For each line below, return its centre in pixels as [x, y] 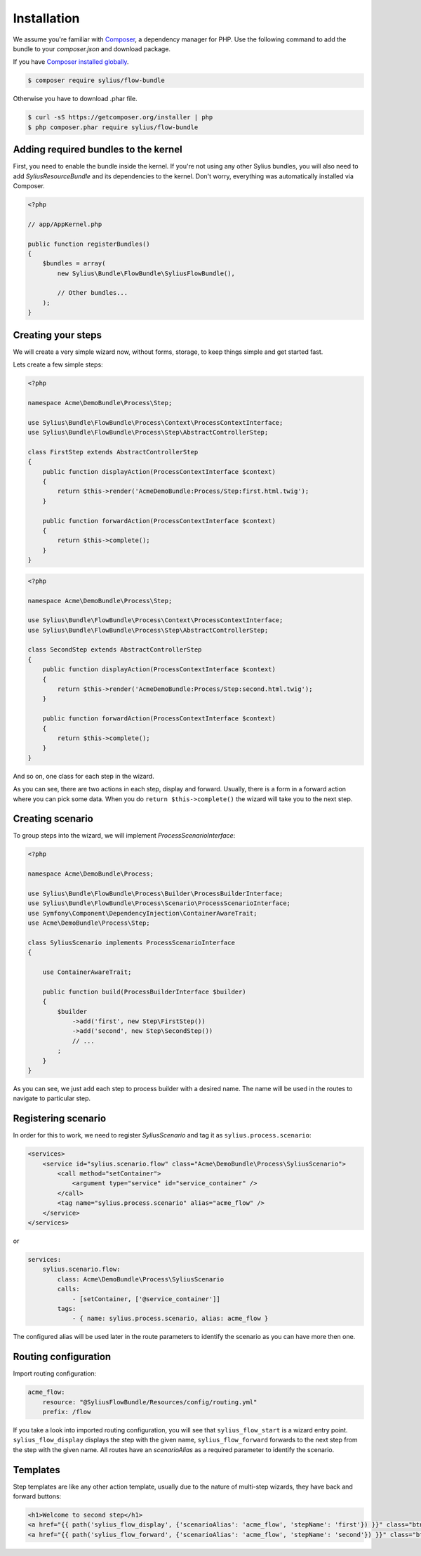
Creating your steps [57, 335]
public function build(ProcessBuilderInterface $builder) [144, 991]
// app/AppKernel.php [65, 224]
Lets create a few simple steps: [58, 364]
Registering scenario [60, 1119]
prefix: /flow [67, 1412]
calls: [68, 1289]
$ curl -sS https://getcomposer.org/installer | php [120, 117]
